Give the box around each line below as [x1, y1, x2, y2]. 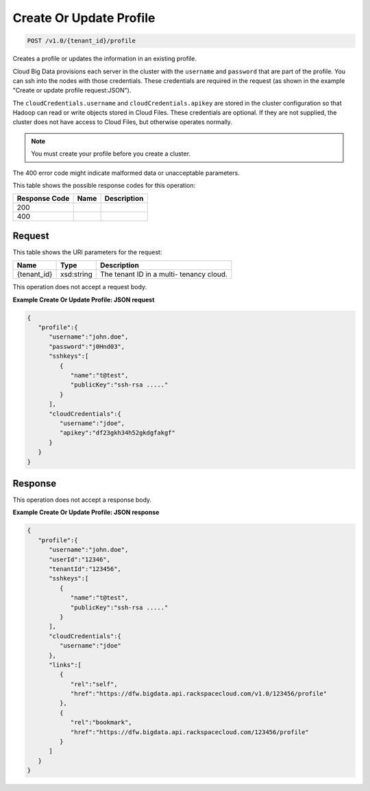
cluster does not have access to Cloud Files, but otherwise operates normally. [12, 118, 233, 126]
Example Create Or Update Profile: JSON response [12, 508, 160, 517]
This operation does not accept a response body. [12, 496, 152, 504]
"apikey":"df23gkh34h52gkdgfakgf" [59, 429, 176, 437]
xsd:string [60, 269, 92, 279]
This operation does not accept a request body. [12, 283, 147, 291]
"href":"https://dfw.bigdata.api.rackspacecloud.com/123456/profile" [70, 728, 310, 736]
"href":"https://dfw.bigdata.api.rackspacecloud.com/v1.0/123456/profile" [70, 690, 328, 698]
